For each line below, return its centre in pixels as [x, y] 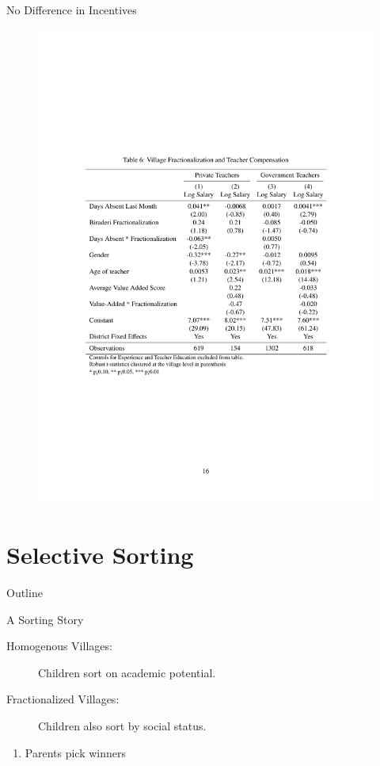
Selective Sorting [100, 555]
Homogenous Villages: [59, 646]
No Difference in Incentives [72, 10]
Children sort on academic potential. [127, 672]
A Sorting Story [45, 619]
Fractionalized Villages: [63, 699]
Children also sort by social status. [122, 725]
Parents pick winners [76, 752]
